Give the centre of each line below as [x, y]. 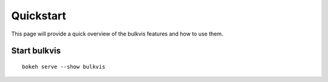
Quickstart [39, 16]
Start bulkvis [36, 51]
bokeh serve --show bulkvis [64, 67]
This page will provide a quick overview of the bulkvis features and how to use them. [117, 34]
